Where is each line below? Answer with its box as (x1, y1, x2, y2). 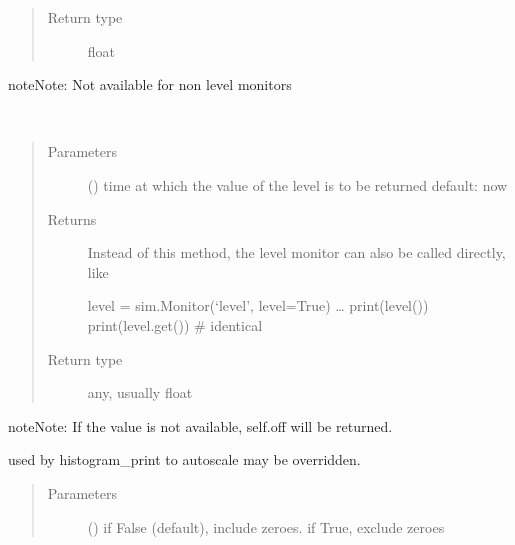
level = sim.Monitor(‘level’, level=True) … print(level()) (87, 295, 429, 316)
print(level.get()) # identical (87, 314, 263, 335)
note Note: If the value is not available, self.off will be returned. (8, 415, 393, 436)
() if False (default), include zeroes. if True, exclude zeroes (87, 516, 445, 537)
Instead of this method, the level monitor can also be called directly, (87, 242, 506, 263)
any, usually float (87, 382, 193, 403)
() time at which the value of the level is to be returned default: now (87, 174, 508, 195)
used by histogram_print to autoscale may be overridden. (8, 449, 361, 470)
